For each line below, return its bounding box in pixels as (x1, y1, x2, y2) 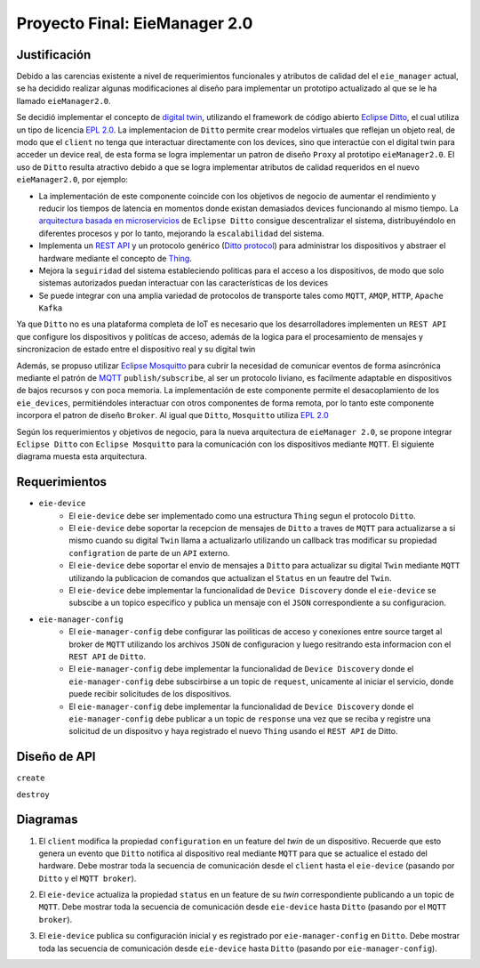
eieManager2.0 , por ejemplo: (16, 174, 129, 185)
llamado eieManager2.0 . (16, 95, 111, 106)
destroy (16, 789, 51, 800)
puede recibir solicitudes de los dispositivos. (68, 689, 232, 699)
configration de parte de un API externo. (68, 547, 230, 558)
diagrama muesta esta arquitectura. (16, 451, 147, 462)
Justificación (16, 47, 92, 62)
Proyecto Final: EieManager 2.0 (16, 13, 253, 33)
